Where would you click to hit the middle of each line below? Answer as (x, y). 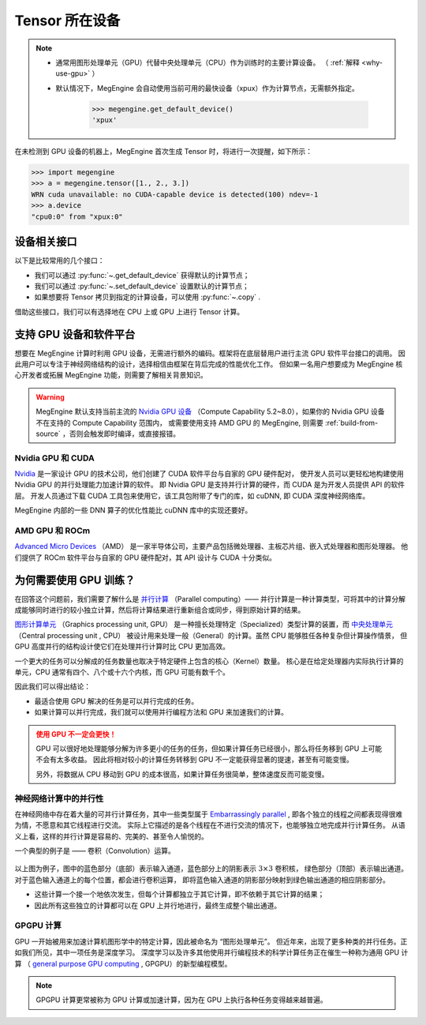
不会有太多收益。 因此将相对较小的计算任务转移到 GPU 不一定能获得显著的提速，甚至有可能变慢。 (195, 760)
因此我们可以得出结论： (52, 686)
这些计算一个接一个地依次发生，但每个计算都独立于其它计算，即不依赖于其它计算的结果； (179, 894)
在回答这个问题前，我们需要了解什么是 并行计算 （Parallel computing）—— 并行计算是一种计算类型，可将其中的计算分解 (210, 599)
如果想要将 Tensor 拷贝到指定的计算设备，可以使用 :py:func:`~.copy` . (148, 297)
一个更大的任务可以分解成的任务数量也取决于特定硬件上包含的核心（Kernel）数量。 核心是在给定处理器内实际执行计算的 (209, 661)
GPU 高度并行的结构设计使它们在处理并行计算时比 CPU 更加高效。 (122, 647)
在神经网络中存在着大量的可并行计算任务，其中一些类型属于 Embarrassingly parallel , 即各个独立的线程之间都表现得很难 (209, 814)
